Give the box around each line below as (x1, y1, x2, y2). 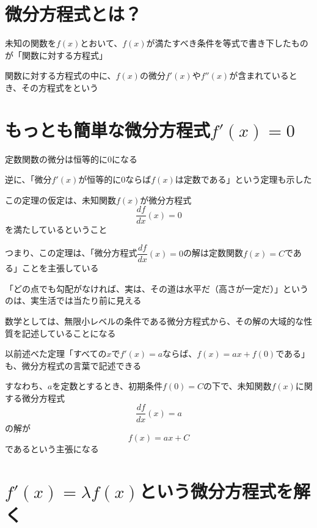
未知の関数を (5, 37, 56, 50)
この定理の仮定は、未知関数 (5, 193, 116, 206)
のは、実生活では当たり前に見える (5, 294, 142, 307)
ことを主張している (21, 262, 99, 274)
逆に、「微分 (5, 173, 52, 186)
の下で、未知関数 (203, 380, 272, 392)
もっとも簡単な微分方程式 (5, 117, 211, 142)
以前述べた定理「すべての (5, 347, 107, 360)
